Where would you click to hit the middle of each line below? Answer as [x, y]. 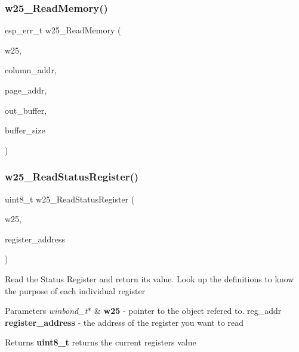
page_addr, [26, 90]
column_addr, [31, 70]
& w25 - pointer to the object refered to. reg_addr [188, 311]
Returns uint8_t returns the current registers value [101, 342]
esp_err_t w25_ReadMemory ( [63, 30]
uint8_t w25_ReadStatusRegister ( [70, 199]
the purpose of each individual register [75, 290]
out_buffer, [26, 110]
